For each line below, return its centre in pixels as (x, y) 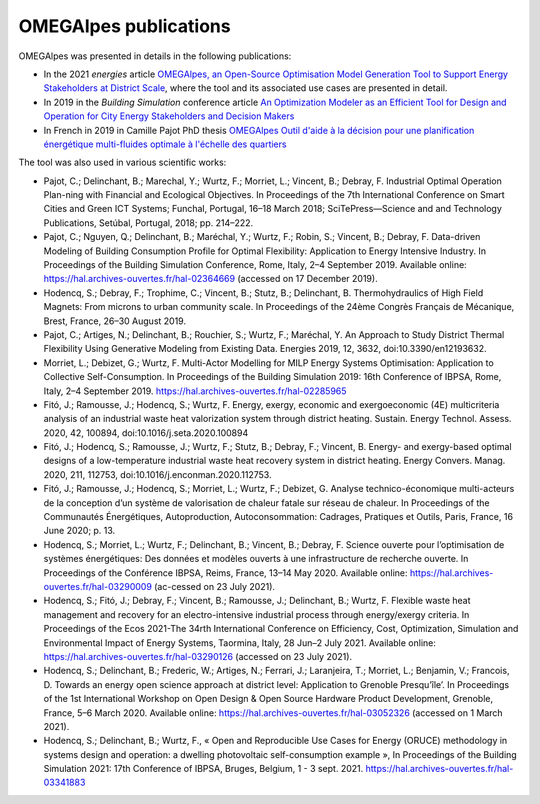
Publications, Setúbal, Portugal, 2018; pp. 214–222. (148, 222)
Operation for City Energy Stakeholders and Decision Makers (169, 116)
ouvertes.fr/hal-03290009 (97, 586)
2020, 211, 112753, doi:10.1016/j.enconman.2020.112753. (157, 474)
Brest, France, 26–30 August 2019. (115, 321)
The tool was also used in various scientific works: (122, 162)
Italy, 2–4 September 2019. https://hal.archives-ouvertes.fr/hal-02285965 (195, 391)
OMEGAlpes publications (124, 26)
